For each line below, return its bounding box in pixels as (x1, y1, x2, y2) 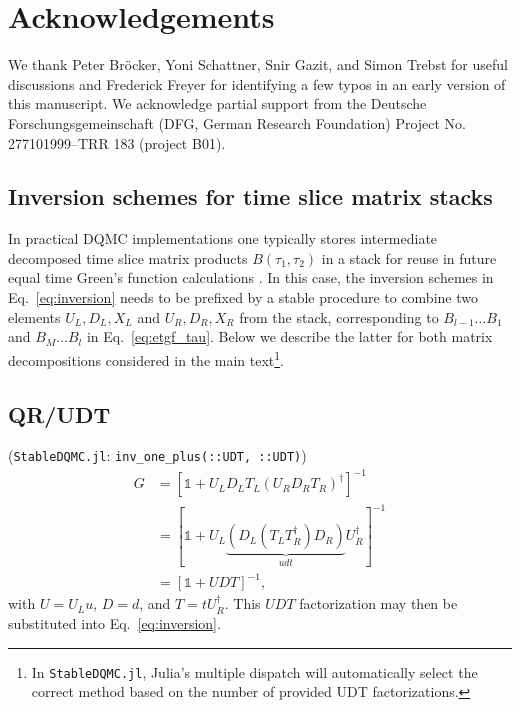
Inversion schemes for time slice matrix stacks (8, 181, 493, 212)
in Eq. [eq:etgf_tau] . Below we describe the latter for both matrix (86, 326, 493, 347)
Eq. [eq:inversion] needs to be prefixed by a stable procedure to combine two (8, 287, 478, 308)
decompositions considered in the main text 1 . (8, 346, 285, 370)
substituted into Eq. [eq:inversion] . (8, 613, 221, 634)
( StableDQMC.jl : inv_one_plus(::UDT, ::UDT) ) (8, 445, 307, 466)
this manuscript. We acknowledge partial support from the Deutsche (8, 93, 427, 114)
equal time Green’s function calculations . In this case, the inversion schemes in (8, 267, 494, 288)
